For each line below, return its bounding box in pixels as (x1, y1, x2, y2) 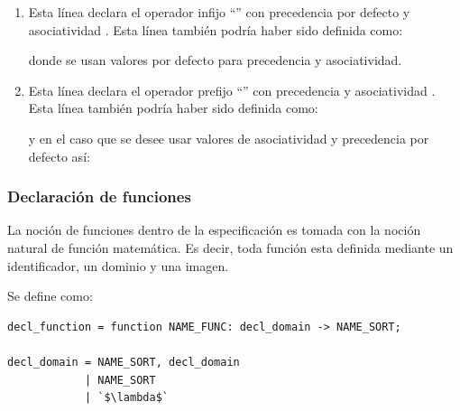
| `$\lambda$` (84, 391, 169, 405)
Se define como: (7, 286, 93, 305)
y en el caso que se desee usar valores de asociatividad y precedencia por (28, 128, 429, 147)
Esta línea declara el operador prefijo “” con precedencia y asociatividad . (28, 80, 436, 99)
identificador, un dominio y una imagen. (7, 256, 229, 275)
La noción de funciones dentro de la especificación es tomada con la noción (7, 220, 421, 239)
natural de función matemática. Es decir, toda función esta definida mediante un (7, 238, 454, 257)
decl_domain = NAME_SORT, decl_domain (7, 355, 240, 369)
